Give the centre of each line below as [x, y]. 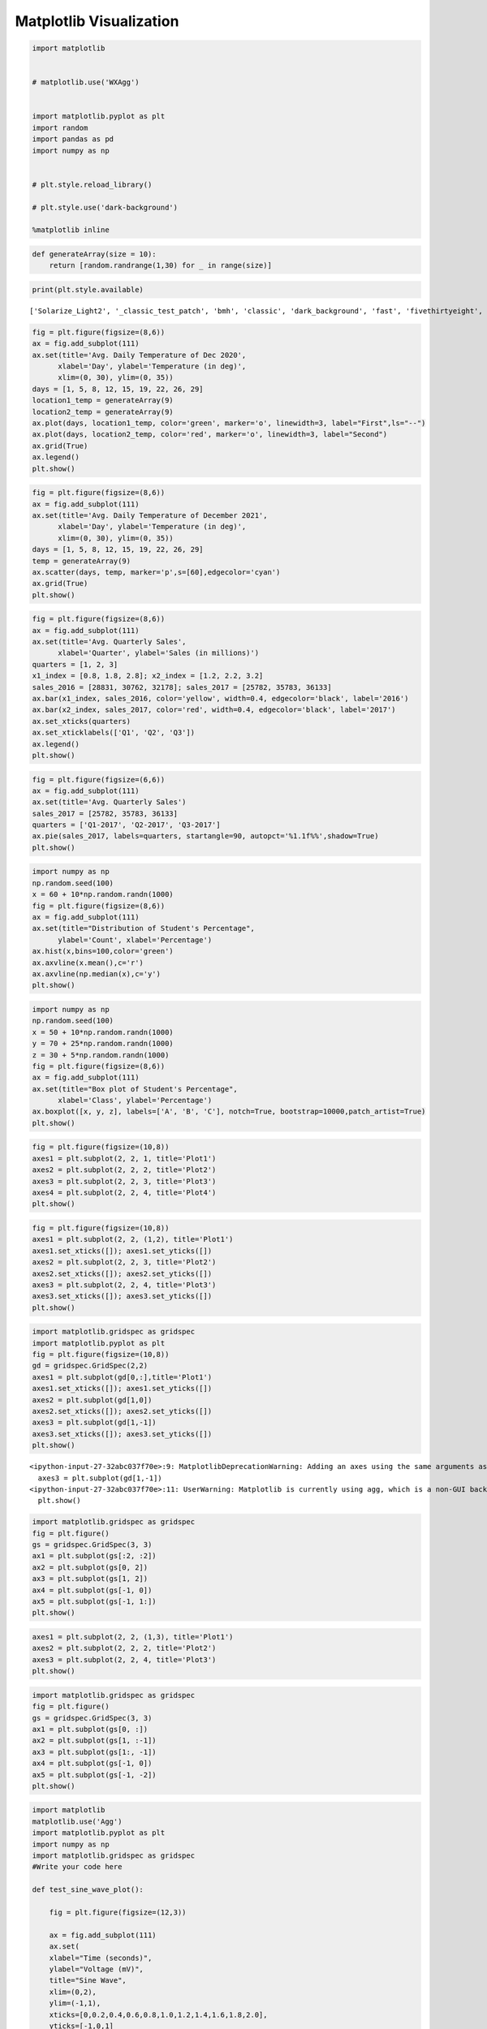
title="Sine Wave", [88, 1981]
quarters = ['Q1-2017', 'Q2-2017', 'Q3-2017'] [126, 825]
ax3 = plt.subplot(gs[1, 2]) [90, 1579]
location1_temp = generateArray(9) [103, 401]
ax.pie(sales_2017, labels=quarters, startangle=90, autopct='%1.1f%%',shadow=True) [205, 836]
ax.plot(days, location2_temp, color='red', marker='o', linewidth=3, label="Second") [210, 435]
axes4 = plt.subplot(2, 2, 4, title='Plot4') [124, 1192]
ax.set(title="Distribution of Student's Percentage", [143, 928]
